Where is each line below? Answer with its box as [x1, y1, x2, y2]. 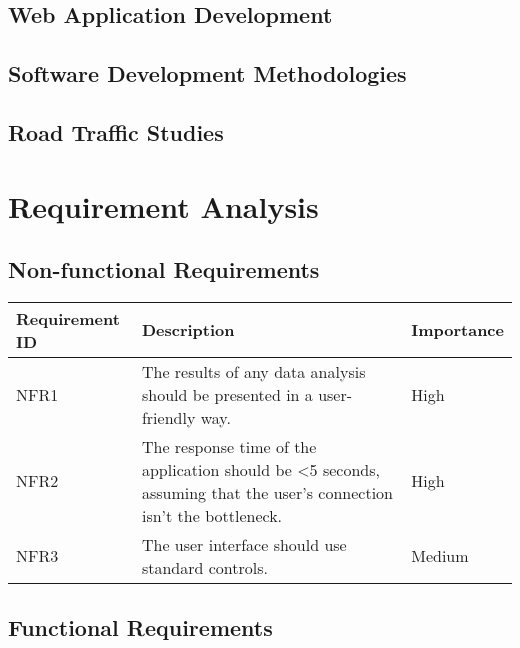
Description [141, 318, 235, 342]
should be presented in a [141, 382, 313, 406]
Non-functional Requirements [8, 254, 320, 285]
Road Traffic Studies [8, 116, 224, 147]
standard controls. [141, 555, 269, 579]
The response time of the [141, 434, 317, 458]
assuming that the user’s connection [141, 480, 393, 504]
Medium [411, 544, 469, 568]
